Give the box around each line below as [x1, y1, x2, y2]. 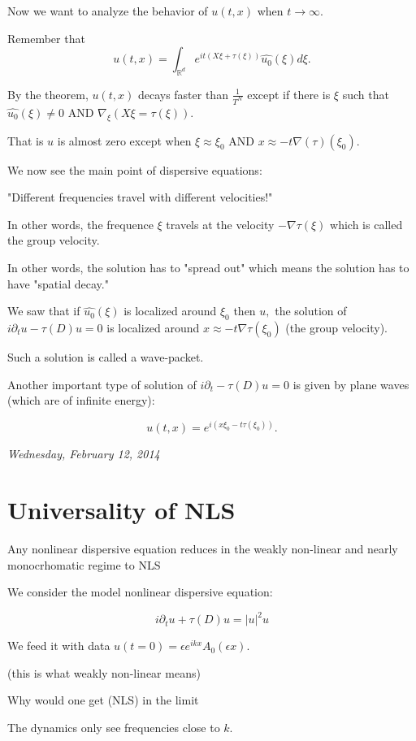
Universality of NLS [7, 493, 236, 526]
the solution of [275, 302, 347, 319]
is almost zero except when [57, 132, 192, 149]
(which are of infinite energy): [7, 392, 155, 409]
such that [342, 85, 389, 102]
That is [7, 132, 44, 149]
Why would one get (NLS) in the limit [7, 691, 199, 708]
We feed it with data [7, 637, 110, 654]
